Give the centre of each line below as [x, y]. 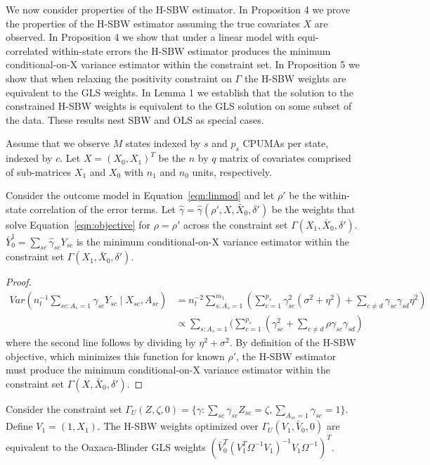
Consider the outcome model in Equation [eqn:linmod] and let [140, 195]
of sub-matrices [39, 171]
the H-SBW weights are [295, 78]
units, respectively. [232, 171]
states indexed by [163, 143]
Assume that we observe [58, 143]
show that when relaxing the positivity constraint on [119, 78]
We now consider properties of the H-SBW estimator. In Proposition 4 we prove [178, 9]
